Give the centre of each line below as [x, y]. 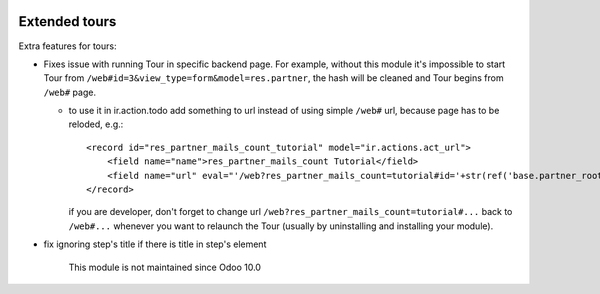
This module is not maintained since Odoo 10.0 [165, 267]
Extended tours [67, 21]
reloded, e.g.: [96, 124]
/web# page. [70, 92]
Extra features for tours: [67, 46]
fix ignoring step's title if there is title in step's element [155, 244]
